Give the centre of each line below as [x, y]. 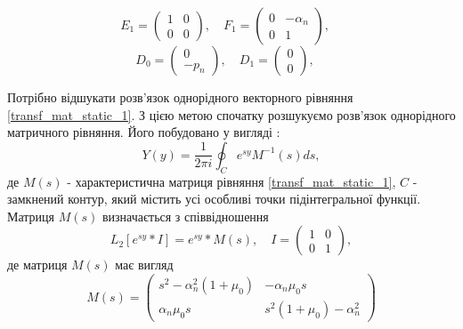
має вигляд [144, 265]
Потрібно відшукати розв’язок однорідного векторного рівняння [180, 97]
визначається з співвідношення [185, 216]
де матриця [37, 265]
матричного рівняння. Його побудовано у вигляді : [144, 132]
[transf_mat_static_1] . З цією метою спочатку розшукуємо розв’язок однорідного [231, 114]
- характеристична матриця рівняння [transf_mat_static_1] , [231, 181]
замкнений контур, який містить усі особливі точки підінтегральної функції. [214, 199]
